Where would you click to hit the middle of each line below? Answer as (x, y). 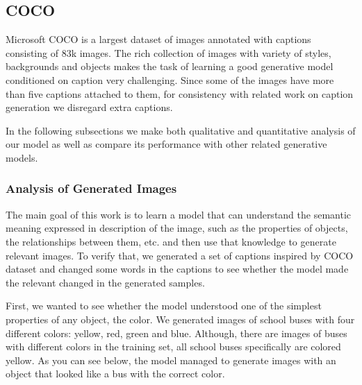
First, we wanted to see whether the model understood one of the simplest (164, 306)
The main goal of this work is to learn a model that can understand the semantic (179, 214)
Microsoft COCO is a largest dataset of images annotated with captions (158, 39)
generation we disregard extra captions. (89, 107)
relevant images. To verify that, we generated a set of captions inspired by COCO (180, 255)
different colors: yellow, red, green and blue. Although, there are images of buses (176, 333)
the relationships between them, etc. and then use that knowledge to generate (171, 241)
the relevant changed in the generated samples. (105, 282)
